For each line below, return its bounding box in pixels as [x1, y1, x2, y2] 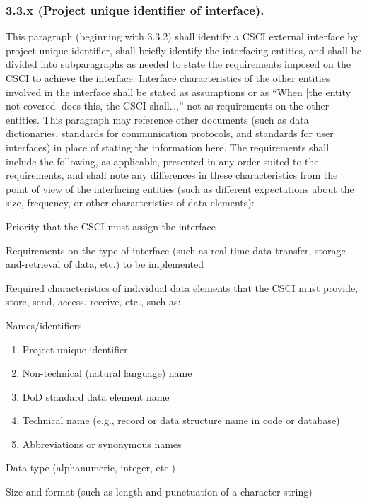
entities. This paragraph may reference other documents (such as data [6, 112, 309, 127]
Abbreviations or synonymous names [22, 436, 182, 451]
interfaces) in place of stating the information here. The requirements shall [6, 139, 330, 154]
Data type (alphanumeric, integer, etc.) [6, 460, 175, 475]
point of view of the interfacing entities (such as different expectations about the [6, 181, 354, 196]
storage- [314, 242, 349, 257]
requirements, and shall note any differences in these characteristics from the [6, 168, 338, 182]
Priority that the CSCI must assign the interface [6, 218, 216, 233]
